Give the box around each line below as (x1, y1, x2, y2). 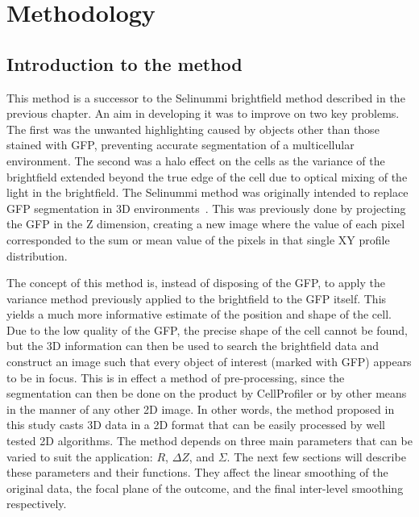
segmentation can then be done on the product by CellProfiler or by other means (6, 385, 407, 402)
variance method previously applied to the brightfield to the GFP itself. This (6, 290, 387, 306)
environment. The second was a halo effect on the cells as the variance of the (6, 152, 385, 169)
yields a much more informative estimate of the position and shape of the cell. (6, 306, 392, 323)
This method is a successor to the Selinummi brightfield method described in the (6, 89, 405, 106)
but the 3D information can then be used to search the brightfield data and (6, 337, 380, 354)
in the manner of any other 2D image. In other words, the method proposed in (6, 400, 395, 417)
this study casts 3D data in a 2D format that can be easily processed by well (6, 416, 385, 433)
